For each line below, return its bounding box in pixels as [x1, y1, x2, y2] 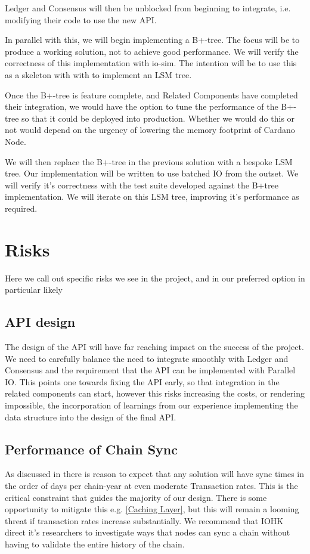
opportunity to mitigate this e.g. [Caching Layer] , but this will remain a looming [5, 503, 299, 515]
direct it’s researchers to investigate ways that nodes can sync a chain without [5, 526, 290, 538]
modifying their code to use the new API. [5, 13, 157, 26]
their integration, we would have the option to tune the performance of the [5, 100, 278, 113]
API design [5, 312, 76, 331]
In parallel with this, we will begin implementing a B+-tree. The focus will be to [5, 33, 300, 46]
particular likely [5, 283, 63, 296]
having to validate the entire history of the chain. [5, 537, 185, 550]
